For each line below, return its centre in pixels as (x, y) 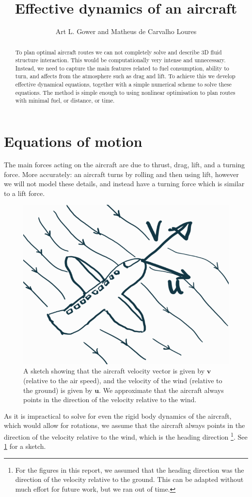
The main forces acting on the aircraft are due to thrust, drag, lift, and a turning (125, 165)
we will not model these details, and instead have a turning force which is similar (124, 184)
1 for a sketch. (25, 446)
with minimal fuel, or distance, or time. (65, 100)
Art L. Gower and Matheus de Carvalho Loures (126, 31)
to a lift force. (24, 193)
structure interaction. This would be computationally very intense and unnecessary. (120, 60)
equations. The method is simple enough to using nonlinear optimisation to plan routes (125, 92)
